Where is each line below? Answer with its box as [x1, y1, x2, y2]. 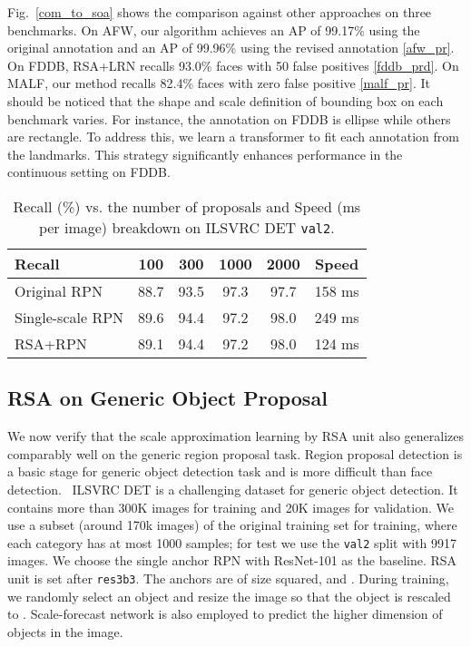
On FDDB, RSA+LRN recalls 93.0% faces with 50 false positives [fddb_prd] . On [7, 55, 459, 74]
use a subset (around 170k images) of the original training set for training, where [7, 515, 457, 534]
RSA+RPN [15, 332, 87, 354]
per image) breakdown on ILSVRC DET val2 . [38, 216, 335, 238]
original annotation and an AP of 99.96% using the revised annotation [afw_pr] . [7, 38, 455, 57]
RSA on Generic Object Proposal [7, 384, 328, 412]
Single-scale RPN [15, 306, 124, 328]
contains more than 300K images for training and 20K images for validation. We [7, 497, 454, 516]
